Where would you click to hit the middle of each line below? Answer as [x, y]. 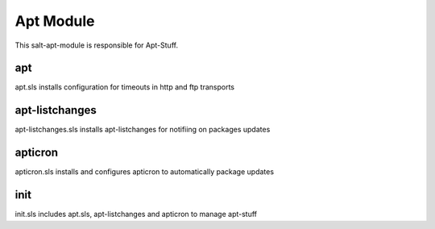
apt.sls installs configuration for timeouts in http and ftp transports [125, 87]
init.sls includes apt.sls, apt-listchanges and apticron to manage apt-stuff [136, 214]
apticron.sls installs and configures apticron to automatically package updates [144, 172]
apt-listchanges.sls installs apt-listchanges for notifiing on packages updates [143, 130]
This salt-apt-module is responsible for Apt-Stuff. [97, 45]
